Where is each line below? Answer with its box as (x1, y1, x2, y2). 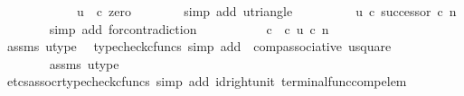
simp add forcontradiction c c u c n (49, 19, 329, 38)
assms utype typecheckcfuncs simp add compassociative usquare (6, 37, 392, 56)
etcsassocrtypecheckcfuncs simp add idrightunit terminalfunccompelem (6, 72, 407, 91)
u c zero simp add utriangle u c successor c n (76, 2, 457, 20)
